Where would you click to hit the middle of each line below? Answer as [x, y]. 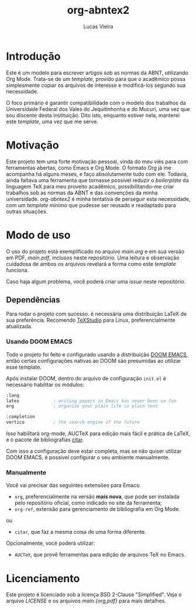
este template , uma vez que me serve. [52, 122]
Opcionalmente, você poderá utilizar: [51, 543]
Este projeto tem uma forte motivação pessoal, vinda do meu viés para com [97, 161]
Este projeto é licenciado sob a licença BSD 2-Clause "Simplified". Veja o [94, 595]
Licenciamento [43, 578]
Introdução [33, 56]
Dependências [33, 300]
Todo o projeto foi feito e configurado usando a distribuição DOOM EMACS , [97, 354]
